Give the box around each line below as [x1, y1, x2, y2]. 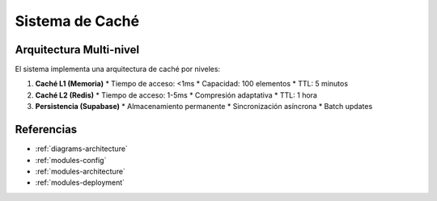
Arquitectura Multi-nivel [15, 43, 140, 57]
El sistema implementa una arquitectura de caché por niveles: [15, 65, 221, 74]
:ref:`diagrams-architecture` [35, 144, 129, 153]
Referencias [15, 123, 78, 136]
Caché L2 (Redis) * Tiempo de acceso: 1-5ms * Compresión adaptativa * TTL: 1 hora [35, 90, 317, 100]
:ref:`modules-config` [35, 155, 107, 165]
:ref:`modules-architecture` [35, 166, 125, 176]
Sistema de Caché [15, 12, 140, 30]
